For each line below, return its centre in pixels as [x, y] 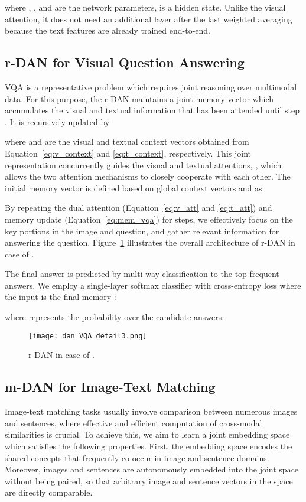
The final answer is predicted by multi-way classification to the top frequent [142, 274]
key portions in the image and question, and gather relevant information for [142, 231]
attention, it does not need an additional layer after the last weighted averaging [149, 19]
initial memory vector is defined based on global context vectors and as [134, 188]
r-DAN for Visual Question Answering [125, 62]
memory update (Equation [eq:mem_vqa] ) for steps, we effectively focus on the [149, 219]
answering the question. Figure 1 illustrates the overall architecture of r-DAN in [150, 242]
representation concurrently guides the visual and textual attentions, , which [143, 164]
